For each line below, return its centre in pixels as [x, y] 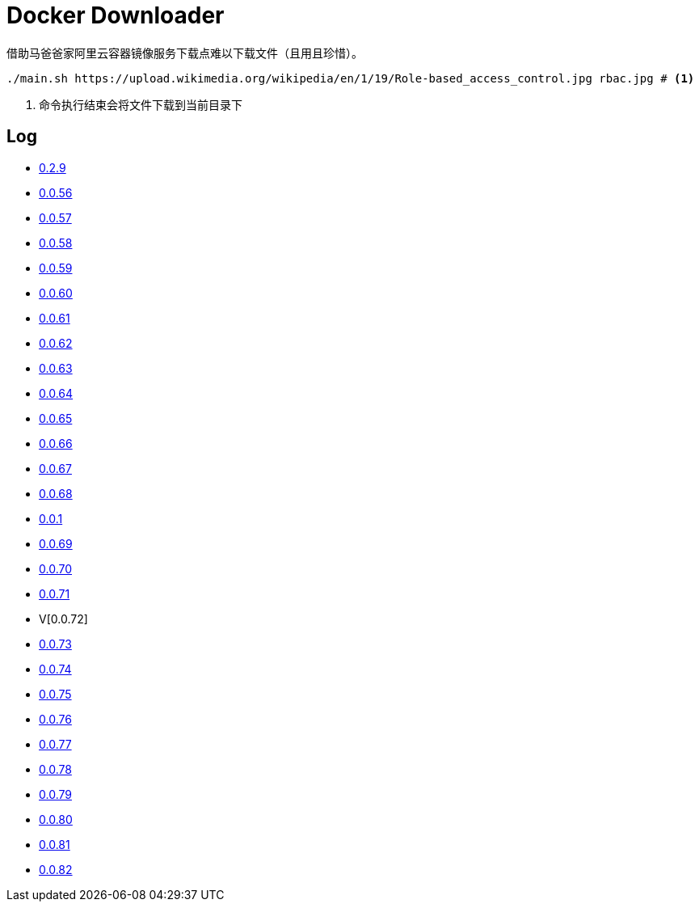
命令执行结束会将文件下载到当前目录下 [141, 104]
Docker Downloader [116, 15]
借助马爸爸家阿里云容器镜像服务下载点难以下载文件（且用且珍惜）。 [185, 53]
